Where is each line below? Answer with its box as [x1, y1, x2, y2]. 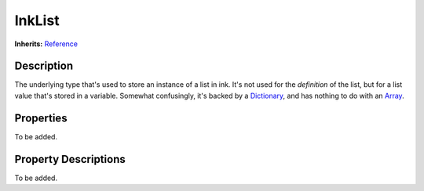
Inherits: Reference [14, 39, 79, 49]
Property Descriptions [14, 153, 126, 166]
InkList [14, 12, 60, 29]
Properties [14, 111, 68, 124]
